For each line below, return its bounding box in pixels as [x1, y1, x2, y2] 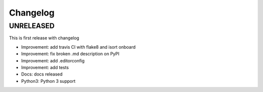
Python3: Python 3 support [21, 78, 75, 84]
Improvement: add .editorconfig [21, 57, 85, 63]
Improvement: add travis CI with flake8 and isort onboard [21, 44, 136, 50]
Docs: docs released [21, 71, 63, 77]
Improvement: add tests [21, 64, 69, 70]
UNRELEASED [9, 21, 55, 30]
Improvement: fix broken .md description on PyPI [21, 51, 119, 57]
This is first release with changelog [9, 35, 79, 41]
